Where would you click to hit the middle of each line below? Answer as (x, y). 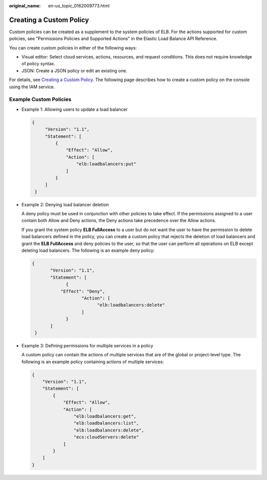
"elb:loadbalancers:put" (106, 164)
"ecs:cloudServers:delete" (106, 437)
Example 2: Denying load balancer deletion (65, 204)
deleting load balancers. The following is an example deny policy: (88, 250)
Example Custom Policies (40, 99)
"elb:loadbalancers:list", (106, 423)
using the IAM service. (32, 87)
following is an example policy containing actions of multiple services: (93, 362)
